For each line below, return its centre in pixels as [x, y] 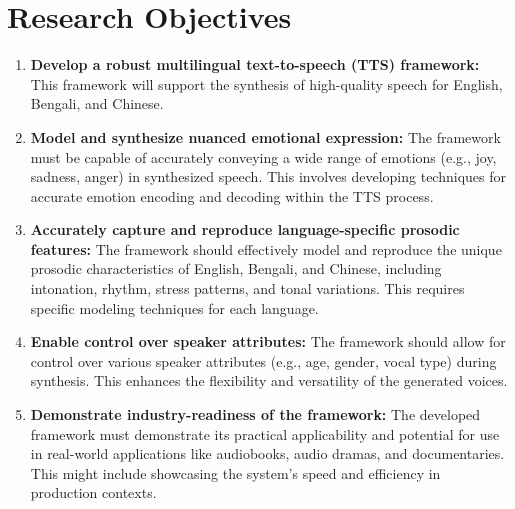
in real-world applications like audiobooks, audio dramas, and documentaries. [267, 453]
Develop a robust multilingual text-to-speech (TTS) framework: [255, 64]
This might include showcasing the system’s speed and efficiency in [235, 472]
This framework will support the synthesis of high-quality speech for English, [266, 83]
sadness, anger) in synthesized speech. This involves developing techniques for [268, 176]
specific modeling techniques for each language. [174, 307]
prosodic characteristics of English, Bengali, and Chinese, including [236, 268]
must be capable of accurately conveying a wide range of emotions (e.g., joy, [263, 156]
